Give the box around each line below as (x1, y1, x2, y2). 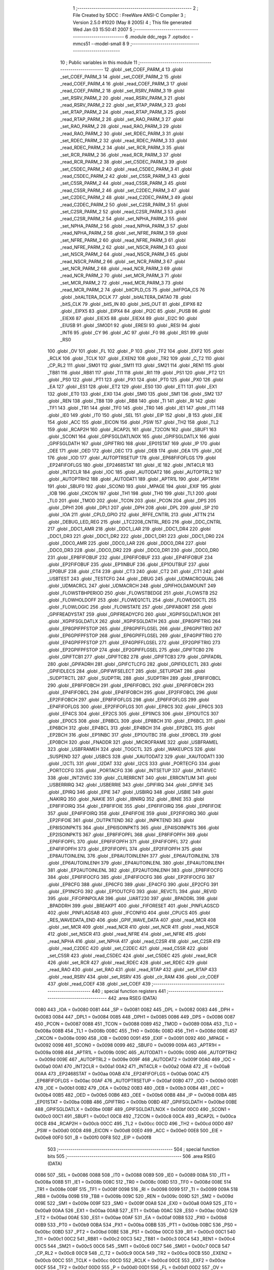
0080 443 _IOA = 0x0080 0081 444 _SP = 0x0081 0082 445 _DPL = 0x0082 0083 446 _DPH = (35, 1006, 234, 1013)
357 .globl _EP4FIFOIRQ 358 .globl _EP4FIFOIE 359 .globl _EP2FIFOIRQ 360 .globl (47, 810, 219, 816)
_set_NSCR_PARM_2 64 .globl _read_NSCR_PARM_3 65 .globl (60, 251, 189, 258)
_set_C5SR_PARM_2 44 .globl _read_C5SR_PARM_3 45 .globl (60, 180, 187, 186)
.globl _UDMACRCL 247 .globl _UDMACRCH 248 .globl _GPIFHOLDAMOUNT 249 (47, 583, 216, 589)
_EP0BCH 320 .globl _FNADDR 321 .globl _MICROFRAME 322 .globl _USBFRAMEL (47, 739, 219, 745)
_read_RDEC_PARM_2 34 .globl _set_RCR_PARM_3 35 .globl (60, 145, 185, 151)
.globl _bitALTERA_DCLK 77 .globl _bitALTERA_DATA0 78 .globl (60, 294, 191, 300)
